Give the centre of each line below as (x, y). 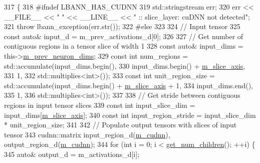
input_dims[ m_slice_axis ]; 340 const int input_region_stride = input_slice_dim (130, 115)
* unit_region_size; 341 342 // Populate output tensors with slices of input (120, 125)
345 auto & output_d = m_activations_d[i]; (72, 154)
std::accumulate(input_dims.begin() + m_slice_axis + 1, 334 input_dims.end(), (129, 85)
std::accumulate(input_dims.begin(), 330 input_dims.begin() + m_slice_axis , (125, 65)
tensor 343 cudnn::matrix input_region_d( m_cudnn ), (87, 134)
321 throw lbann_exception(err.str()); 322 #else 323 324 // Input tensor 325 (122, 26)
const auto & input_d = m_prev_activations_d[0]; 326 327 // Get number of (124, 36)
